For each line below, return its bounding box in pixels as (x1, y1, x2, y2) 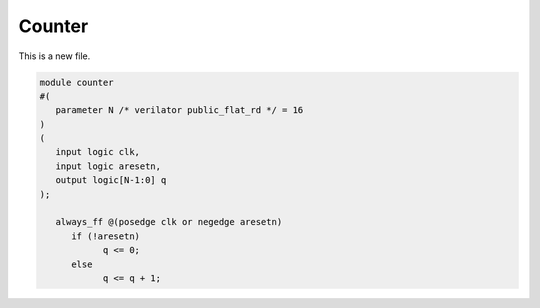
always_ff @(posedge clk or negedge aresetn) (55, 216, 283, 228)
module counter (39, 76, 114, 88)
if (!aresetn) (71, 230, 140, 242)
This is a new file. (18, 50, 91, 62)
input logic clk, (55, 146, 140, 158)
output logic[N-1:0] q (55, 175, 167, 186)
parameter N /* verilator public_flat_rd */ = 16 (55, 105, 304, 116)
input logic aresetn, (55, 160, 162, 172)
